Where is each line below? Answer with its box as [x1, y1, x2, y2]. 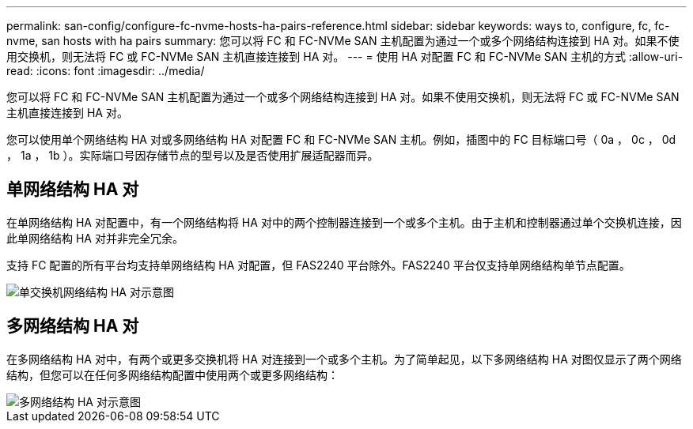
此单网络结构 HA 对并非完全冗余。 [6, 231, 184, 245]
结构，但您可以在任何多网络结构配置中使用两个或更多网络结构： [6, 367, 339, 382]
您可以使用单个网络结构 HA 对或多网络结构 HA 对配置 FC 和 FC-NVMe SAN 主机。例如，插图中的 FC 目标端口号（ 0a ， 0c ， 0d [6, 133, 676, 146]
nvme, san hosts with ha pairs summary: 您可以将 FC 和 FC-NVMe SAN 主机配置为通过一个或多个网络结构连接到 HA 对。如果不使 [6, 34, 680, 47]
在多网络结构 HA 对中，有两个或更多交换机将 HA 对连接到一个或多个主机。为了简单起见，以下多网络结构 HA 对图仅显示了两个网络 [6, 352, 682, 366]
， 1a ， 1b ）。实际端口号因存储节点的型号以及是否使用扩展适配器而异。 [6, 149, 379, 162]
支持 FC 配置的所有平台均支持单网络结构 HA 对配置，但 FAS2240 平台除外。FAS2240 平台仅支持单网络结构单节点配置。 [6, 258, 631, 272]
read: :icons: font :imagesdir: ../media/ [6, 64, 205, 77]
